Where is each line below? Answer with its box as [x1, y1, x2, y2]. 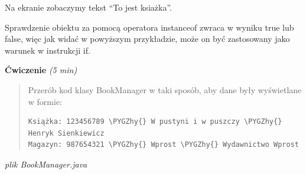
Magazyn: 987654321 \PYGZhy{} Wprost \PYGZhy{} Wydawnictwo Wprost [28, 140, 299, 149]
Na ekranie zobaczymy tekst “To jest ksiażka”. [5, 1, 172, 13]
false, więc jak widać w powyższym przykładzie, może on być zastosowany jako [5, 32, 290, 45]
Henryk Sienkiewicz [28, 129, 105, 137]
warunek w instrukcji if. [5, 44, 90, 56]
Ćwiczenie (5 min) [5, 64, 77, 76]
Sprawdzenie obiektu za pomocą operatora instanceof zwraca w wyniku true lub [5, 21, 294, 33]
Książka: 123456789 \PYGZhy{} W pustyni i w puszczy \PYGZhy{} [28, 117, 282, 126]
